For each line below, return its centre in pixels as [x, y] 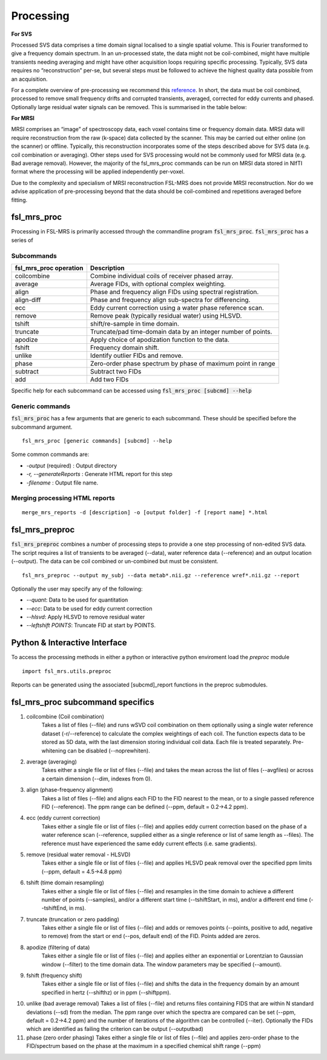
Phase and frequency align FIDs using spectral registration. [174, 292]
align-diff [28, 300]
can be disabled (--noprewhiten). [109, 750]
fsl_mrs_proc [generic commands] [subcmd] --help [97, 441]
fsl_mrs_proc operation [49, 268]
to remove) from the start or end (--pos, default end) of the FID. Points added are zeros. [151, 936]
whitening [54, 750]
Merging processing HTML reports [63, 498]
